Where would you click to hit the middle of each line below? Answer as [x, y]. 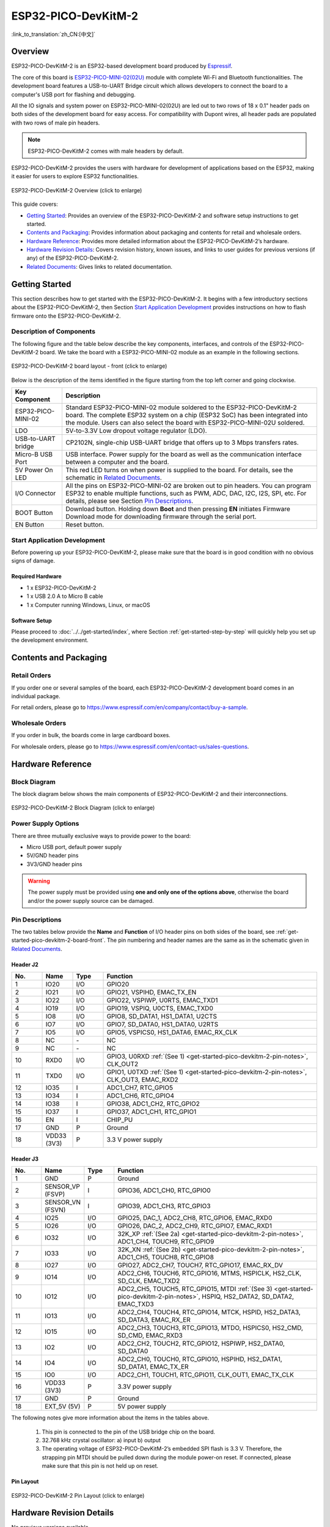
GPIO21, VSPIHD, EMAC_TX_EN [152, 993]
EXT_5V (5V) [63, 1407]
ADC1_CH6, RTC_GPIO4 [140, 1096]
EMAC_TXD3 [135, 1304]
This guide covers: [35, 204]
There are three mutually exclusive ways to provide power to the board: [101, 836]
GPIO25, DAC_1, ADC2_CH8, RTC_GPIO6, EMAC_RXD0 [195, 1218]
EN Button [30, 525]
